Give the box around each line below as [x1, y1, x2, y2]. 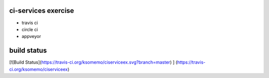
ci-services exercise [9, 6, 74, 15]
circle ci [21, 26, 38, 32]
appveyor [21, 34, 41, 39]
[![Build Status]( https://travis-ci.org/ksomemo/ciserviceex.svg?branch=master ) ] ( [9, 59, 178, 65]
